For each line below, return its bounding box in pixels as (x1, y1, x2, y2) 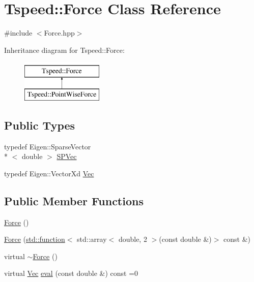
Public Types (4, 117, 75, 133)
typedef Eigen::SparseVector (4, 141, 91, 151)
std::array (77, 234, 107, 244)
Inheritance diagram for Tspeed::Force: (4, 44, 125, 55)
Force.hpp (44, 27, 75, 38)
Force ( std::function (4, 234, 65, 244)
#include (4, 27, 33, 38)
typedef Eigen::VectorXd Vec (4, 168, 94, 178)
